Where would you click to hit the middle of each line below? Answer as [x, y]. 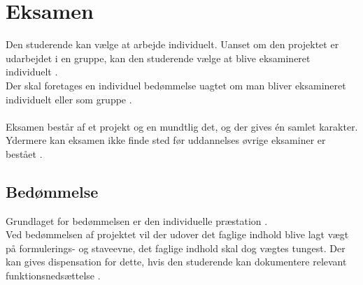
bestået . [24, 153]
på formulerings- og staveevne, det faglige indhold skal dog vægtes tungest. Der [176, 248]
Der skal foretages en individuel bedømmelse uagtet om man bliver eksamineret [176, 85]
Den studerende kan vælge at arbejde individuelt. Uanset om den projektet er [172, 44]
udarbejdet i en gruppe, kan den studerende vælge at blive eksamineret [158, 58]
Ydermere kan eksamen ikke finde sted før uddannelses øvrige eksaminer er [166, 140]
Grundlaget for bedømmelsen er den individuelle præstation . [137, 220]
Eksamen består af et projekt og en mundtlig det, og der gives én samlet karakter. [182, 126]
